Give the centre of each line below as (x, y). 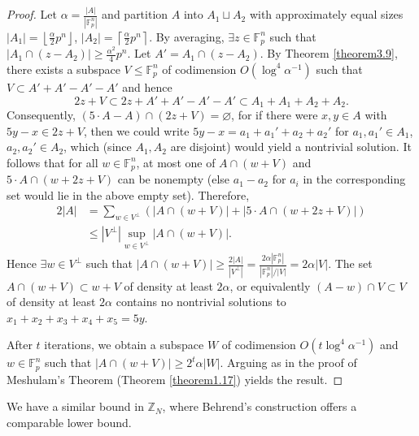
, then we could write (136, 130)
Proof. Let (32, 14)
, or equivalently (270, 285)
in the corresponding (354, 179)
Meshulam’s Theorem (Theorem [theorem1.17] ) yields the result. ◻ (175, 379)
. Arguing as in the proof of (288, 363)
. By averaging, (187, 36)
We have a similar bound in (75, 406)
